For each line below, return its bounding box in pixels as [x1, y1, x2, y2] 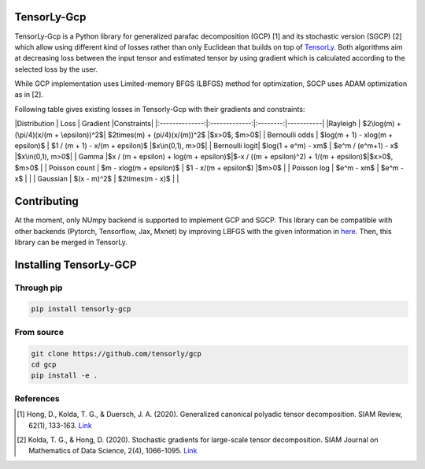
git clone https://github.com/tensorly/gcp [31, 349, 202, 358]
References [14, 393, 60, 404]
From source [14, 326, 65, 337]
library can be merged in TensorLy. [14, 237, 128, 247]
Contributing [14, 195, 79, 208]
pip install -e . [31, 371, 98, 380]
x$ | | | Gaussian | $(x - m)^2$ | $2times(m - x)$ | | [14, 174, 179, 184]
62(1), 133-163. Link [28, 420, 92, 430]
